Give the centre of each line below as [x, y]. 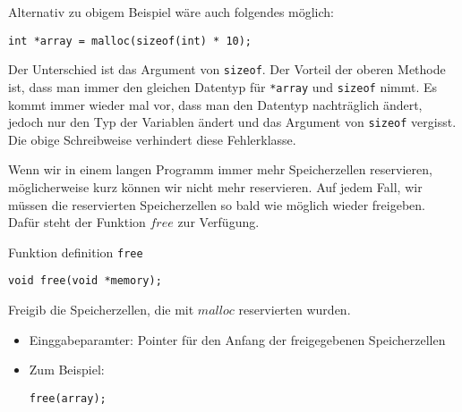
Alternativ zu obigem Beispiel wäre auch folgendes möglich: [171, 12]
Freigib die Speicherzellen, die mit [101, 310]
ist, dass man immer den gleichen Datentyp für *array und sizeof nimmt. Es [223, 86]
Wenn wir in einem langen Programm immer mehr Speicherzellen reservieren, [220, 169]
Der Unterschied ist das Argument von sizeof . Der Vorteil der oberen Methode [227, 69]
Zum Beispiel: [67, 370]
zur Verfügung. [218, 222]
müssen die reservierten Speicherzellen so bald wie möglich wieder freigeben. [217, 204]
